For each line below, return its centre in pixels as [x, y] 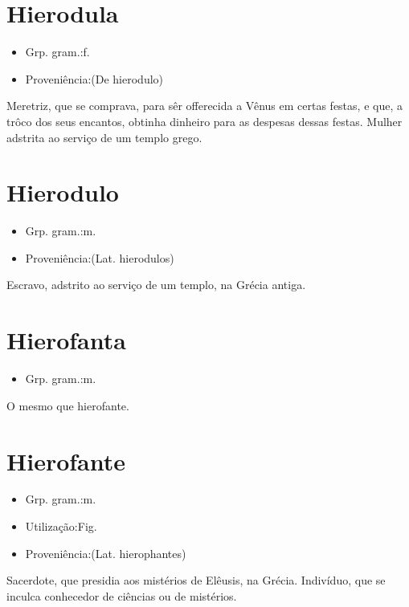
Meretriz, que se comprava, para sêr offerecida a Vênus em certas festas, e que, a [204, 106]
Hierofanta [66, 340]
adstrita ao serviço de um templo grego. [104, 137]
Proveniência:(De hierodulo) [94, 78]
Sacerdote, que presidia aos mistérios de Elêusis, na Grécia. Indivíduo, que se [196, 580]
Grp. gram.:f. [57, 52]
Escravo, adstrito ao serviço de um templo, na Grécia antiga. [156, 285]
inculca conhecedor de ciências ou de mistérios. [122, 595]
